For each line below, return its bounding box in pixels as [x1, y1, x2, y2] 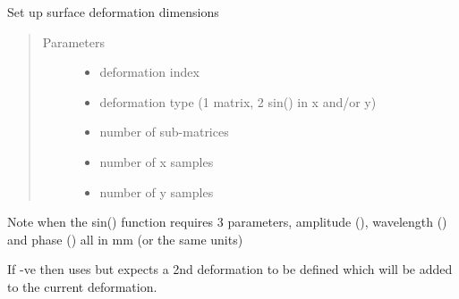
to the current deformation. [7, 277, 157, 295]
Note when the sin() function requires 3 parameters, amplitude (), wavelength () [7, 212, 447, 231]
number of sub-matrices [99, 122, 229, 141]
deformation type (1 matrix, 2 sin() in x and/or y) [99, 92, 377, 111]
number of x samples [99, 152, 214, 170]
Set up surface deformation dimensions [7, 3, 219, 21]
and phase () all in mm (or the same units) [7, 229, 243, 248]
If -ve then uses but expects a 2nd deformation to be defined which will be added [7, 260, 453, 278]
